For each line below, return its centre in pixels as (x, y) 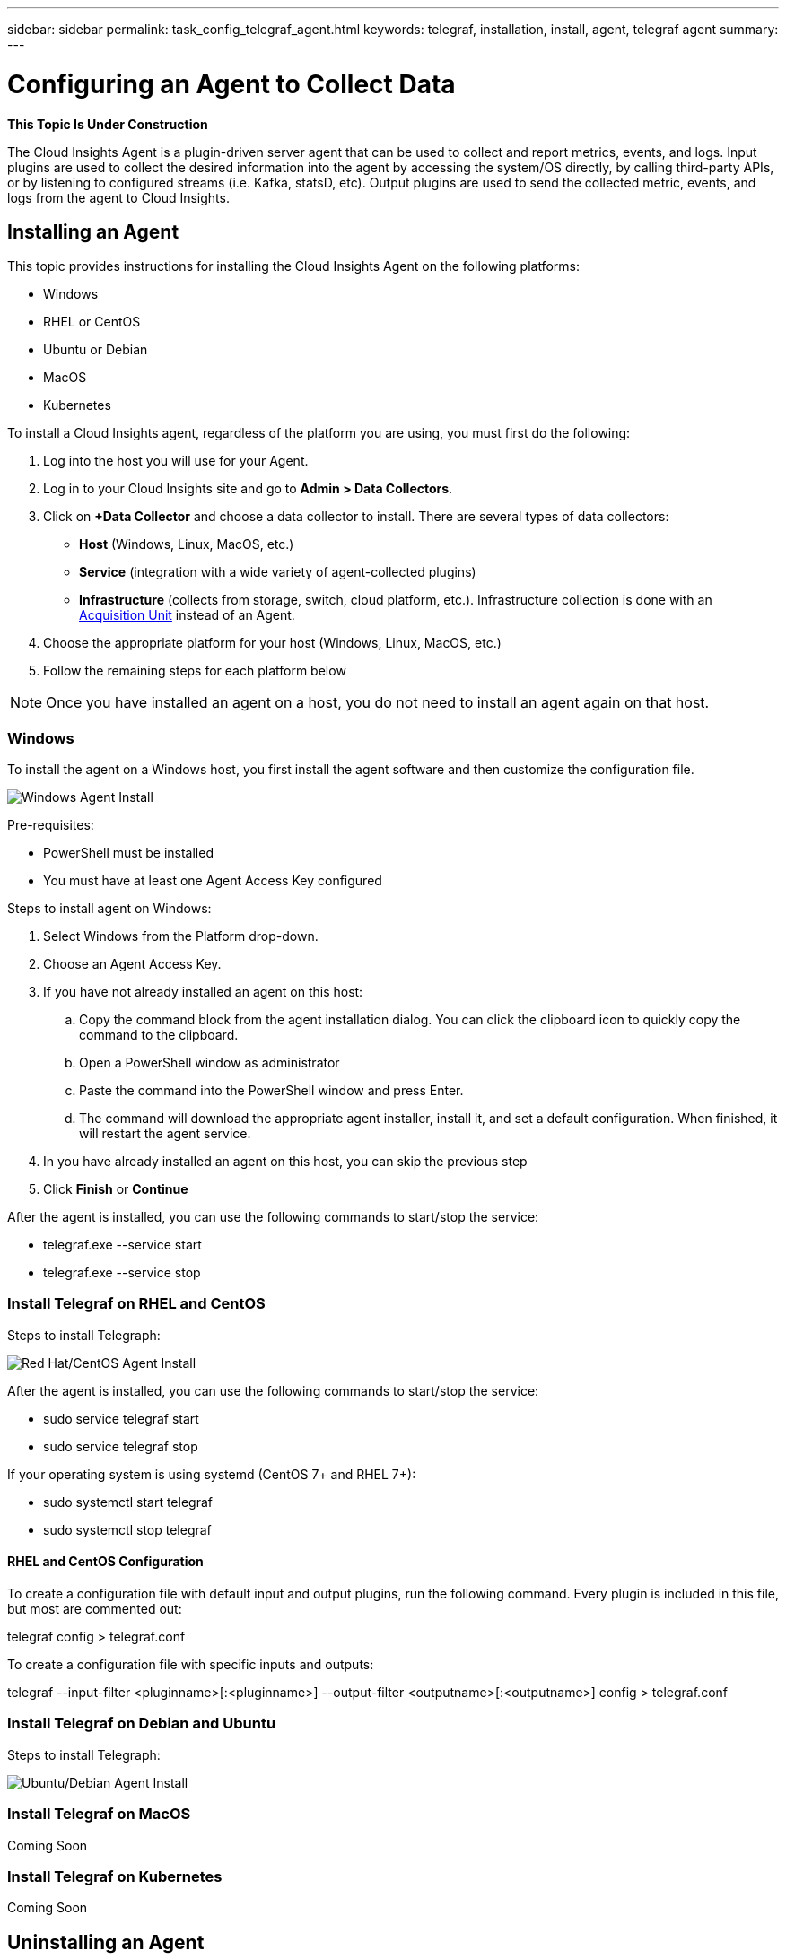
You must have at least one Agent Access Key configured (213, 881)
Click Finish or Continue (116, 1189)
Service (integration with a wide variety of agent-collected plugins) (278, 572)
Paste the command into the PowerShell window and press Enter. (271, 1091)
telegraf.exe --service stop (122, 1273)
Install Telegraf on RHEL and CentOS (136, 1304)
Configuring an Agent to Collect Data (231, 84)
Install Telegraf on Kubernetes (115, 1876)
